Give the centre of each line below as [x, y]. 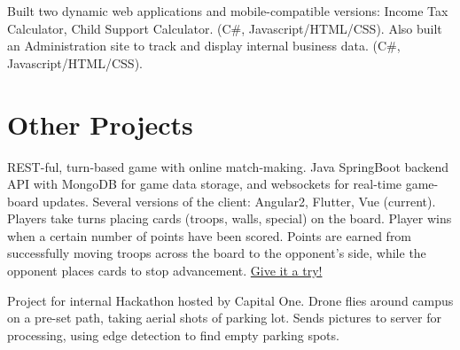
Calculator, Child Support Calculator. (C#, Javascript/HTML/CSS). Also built [225, 28]
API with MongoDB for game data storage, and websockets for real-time [205, 184]
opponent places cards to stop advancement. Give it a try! [165, 271]
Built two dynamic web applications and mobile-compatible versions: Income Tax [228, 11]
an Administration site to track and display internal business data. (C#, [204, 46]
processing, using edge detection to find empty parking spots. [173, 334]
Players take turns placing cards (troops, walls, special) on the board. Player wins [230, 218]
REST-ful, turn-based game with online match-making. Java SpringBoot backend [228, 166]
